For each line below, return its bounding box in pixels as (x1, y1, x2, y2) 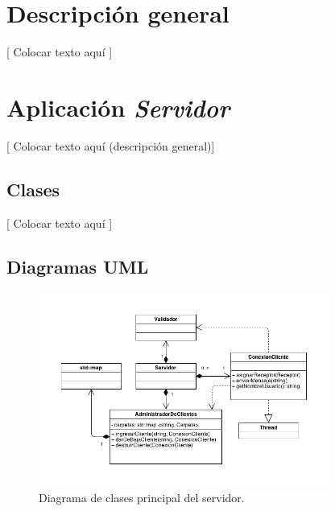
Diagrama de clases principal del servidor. (39, 488, 245, 505)
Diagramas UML (6, 253, 149, 278)
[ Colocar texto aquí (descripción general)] (6, 137, 215, 154)
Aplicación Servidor (6, 90, 230, 124)
